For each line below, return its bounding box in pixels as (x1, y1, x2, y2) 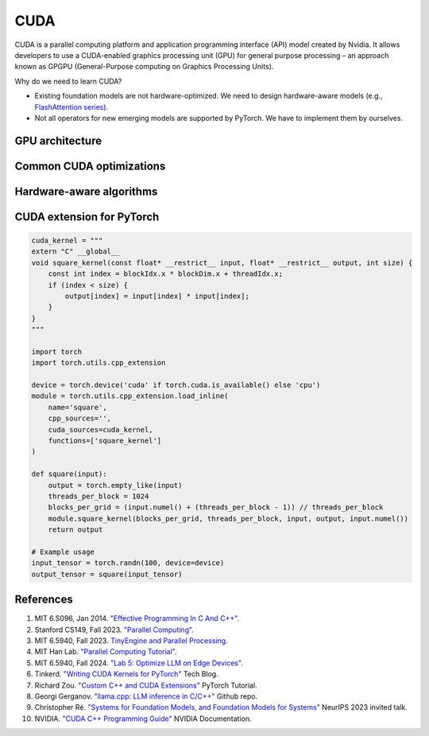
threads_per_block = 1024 (48, 491, 149, 501)
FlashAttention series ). (34, 102, 109, 111)
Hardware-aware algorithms (14, 184, 158, 198)
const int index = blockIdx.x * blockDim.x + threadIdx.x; (48, 269, 284, 278)
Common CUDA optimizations (14, 159, 166, 172)
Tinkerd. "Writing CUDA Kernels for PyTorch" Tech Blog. (34, 669, 218, 679)
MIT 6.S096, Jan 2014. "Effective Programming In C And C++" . (34, 614, 240, 623)
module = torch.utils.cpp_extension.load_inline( (31, 392, 229, 401)
